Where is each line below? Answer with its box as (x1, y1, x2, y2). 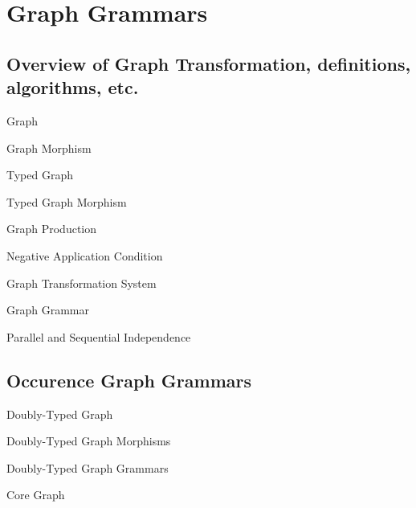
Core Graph (6, 486, 65, 503)
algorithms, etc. (6, 75, 139, 100)
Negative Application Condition (6, 247, 163, 264)
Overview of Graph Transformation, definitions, (6, 51, 411, 76)
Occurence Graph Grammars (6, 367, 252, 392)
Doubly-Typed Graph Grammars (6, 459, 169, 476)
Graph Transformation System (6, 274, 157, 291)
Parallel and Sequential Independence (6, 328, 191, 345)
